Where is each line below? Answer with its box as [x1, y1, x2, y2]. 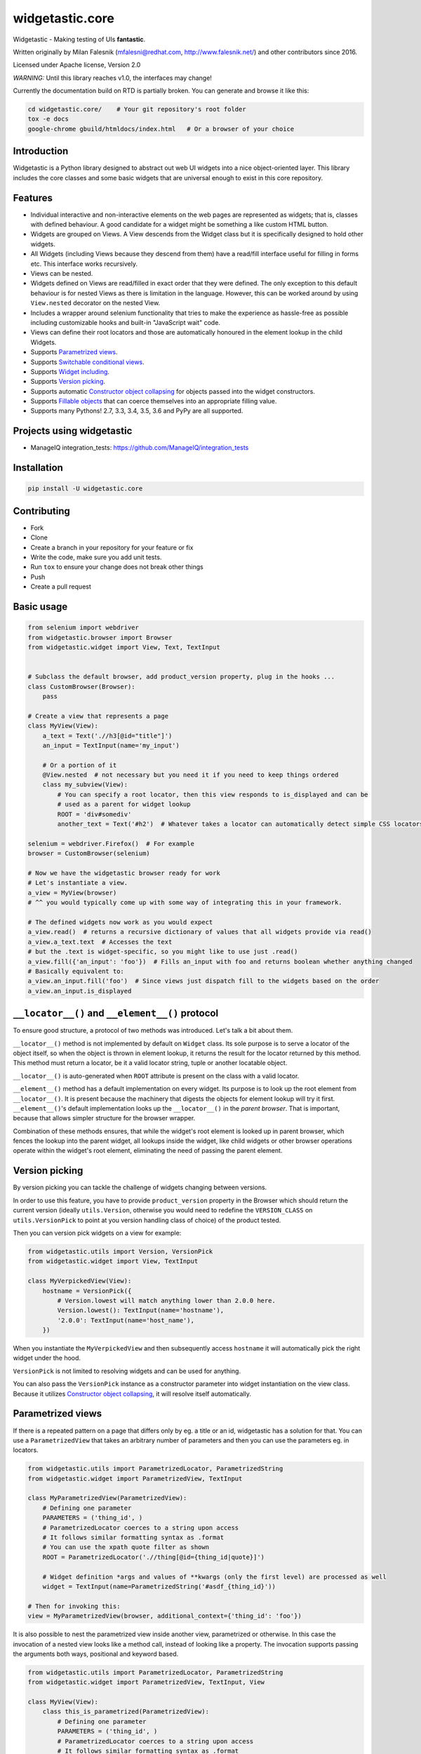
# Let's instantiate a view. [27, 879, 128, 887]
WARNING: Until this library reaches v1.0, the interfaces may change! [13, 74, 212, 82]
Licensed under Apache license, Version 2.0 [13, 60, 141, 69]
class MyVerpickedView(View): [27, 1277, 132, 1285]
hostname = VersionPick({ [42, 1287, 132, 1294]
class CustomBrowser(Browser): [27, 683, 136, 690]
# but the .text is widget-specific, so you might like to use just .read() [27, 948, 298, 956]
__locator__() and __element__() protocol [13, 1007, 219, 1019]
